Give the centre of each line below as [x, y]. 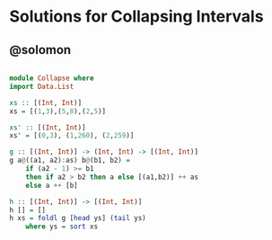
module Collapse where [52, 78]
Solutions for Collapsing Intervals [136, 17]
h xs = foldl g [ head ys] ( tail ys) [78, 218]
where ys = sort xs [62, 227]
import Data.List [42, 86]
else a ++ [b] [52, 185]
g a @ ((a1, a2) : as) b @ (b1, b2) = [70, 160]
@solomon [40, 50]
